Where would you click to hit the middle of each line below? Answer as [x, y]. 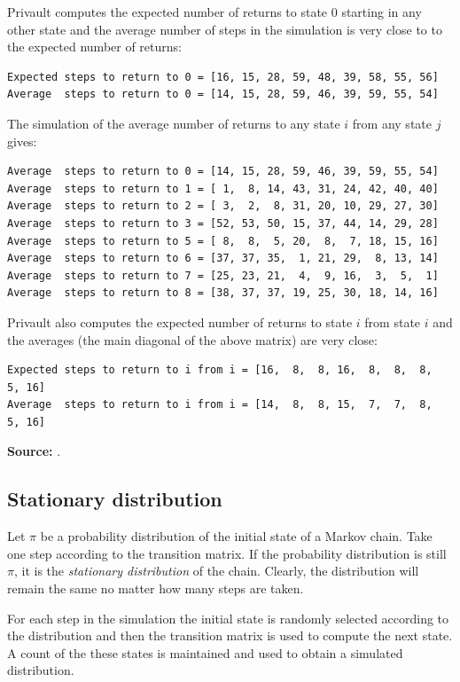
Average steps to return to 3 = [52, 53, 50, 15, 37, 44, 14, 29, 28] [223, 223]
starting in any [382, 12]
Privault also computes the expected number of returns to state [180, 321]
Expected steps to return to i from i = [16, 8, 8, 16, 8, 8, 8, [220, 370]
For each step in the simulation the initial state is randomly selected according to [228, 618]
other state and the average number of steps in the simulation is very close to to [225, 29]
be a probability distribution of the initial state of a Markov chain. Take [236, 536]
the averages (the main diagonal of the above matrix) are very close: [192, 339]
